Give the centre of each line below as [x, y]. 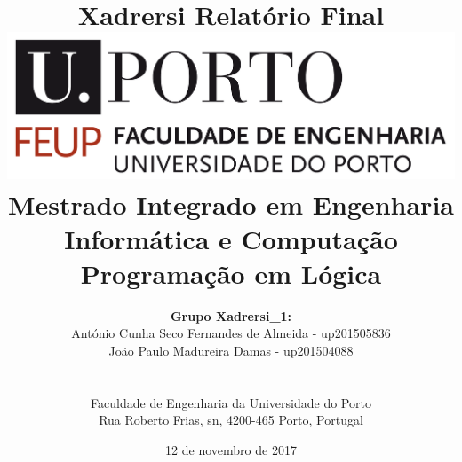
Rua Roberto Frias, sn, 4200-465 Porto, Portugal [231, 420]
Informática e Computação [231, 238]
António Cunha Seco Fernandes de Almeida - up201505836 [231, 333]
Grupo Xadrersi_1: [231, 315]
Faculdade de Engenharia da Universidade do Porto [231, 402]
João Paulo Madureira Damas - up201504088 [231, 351]
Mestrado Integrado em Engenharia [231, 204]
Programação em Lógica [231, 273]
